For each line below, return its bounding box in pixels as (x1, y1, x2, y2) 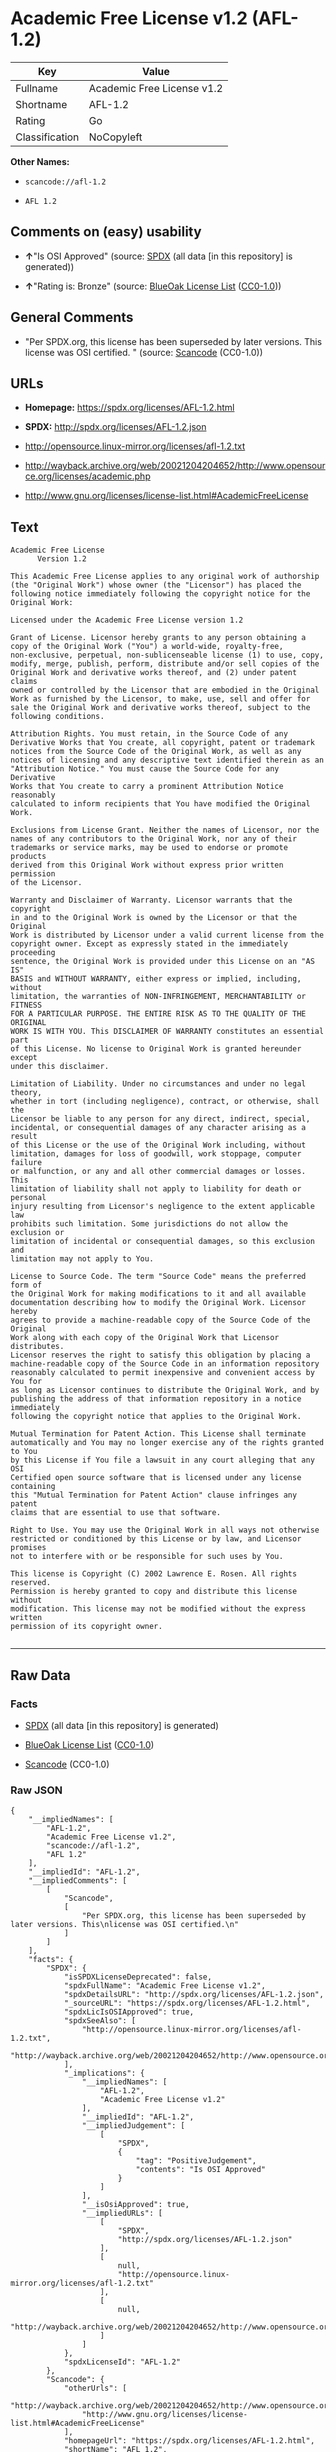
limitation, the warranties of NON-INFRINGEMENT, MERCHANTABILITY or (10, 992, 307, 1002)
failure (10, 1158, 43, 1168)
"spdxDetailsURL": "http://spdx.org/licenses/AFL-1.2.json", (63, 1990, 325, 2000)
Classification (15, 130, 80, 144)
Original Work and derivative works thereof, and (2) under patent (10, 668, 298, 678)
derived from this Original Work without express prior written (10, 860, 284, 871)
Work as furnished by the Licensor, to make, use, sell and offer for (10, 694, 311, 704)
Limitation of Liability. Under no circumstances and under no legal (10, 1079, 307, 1089)
